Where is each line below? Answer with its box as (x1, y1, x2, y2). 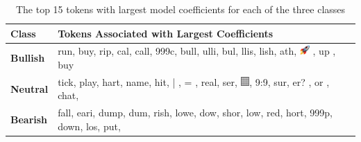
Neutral (10, 81, 49, 96)
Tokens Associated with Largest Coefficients (58, 26, 274, 40)
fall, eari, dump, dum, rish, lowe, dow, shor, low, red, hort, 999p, (58, 105, 333, 120)
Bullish (10, 51, 45, 65)
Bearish (10, 112, 48, 127)
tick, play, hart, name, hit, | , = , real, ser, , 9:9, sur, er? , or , (58, 74, 330, 89)
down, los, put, (58, 118, 121, 133)
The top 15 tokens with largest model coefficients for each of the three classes (15, 2, 346, 16)
